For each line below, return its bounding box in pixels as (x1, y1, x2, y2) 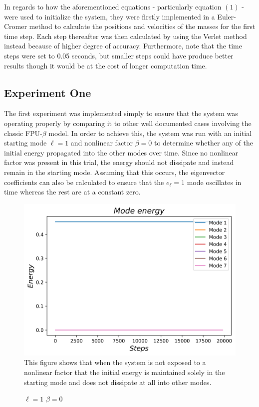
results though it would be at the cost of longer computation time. (4, 60, 207, 70)
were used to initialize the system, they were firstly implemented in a (4, 11, 215, 21)
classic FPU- (4, 127, 42, 138)
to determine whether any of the (154, 137, 253, 148)
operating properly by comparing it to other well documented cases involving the (4, 117, 252, 128)
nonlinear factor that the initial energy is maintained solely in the (24, 366, 225, 377)
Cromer (4, 21, 27, 31)
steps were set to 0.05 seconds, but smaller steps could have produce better (4, 50, 234, 60)
